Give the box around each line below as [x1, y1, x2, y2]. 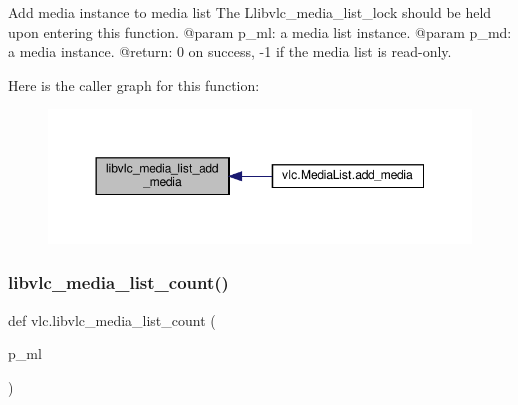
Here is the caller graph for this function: [8, 74, 260, 95]
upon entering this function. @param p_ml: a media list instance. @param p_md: [8, 21, 512, 42]
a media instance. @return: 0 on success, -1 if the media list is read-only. [8, 41, 452, 62]
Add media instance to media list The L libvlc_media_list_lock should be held [8, 2, 492, 22]
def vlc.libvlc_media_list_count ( [8, 309, 216, 330]
